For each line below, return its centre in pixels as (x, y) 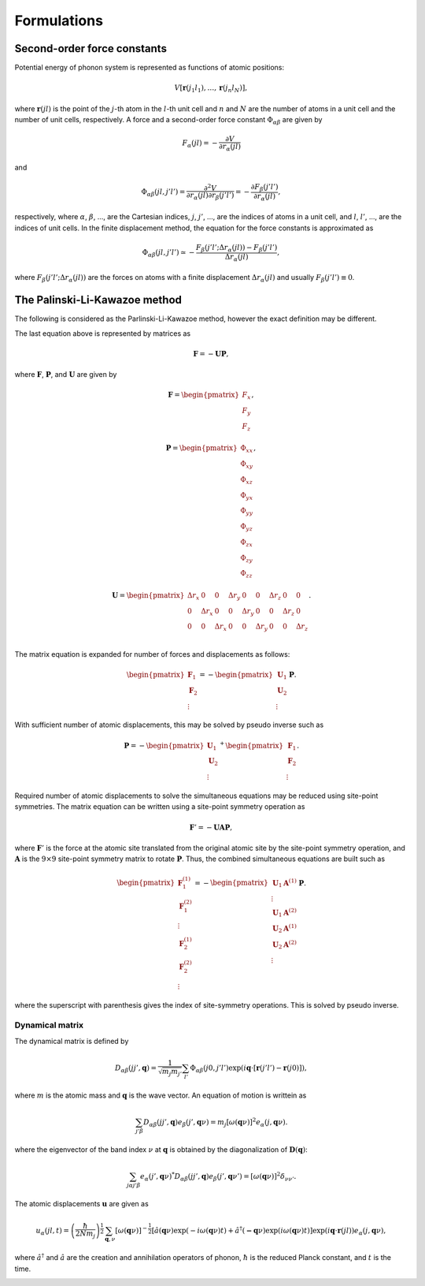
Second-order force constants (91, 48)
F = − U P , (211, 354)
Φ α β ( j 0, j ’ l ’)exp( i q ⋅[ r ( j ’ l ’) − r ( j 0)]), (248, 1068)
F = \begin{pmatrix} (204, 395)
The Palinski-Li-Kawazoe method (98, 300)
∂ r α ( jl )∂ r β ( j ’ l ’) (210, 196)
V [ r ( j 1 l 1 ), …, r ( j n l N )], (211, 89)
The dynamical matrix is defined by (72, 1041)
